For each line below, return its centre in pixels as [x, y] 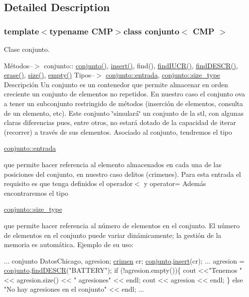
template [22, 31]
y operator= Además [175, 183]
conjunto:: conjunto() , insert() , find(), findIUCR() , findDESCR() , [141, 65]
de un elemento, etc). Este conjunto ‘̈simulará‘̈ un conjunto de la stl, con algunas [124, 113]
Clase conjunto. [27, 49]
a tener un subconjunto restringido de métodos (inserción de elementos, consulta [124, 103]
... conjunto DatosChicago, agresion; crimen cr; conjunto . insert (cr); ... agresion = [124, 260]
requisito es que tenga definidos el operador [68, 183]
